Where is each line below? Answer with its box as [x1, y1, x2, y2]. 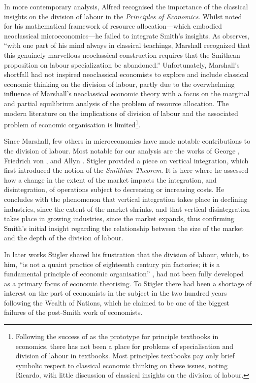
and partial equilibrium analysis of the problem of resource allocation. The [4, 98, 229, 108]
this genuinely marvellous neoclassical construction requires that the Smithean [4, 49, 240, 60]
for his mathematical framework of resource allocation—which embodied [4, 21, 222, 31]
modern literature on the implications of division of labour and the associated [4, 108, 238, 118]
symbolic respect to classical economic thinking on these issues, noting [15, 360, 228, 370]
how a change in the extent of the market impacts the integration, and [4, 174, 217, 185]
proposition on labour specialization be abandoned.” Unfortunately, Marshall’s [4, 59, 240, 70]
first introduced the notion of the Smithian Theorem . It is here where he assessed [4, 165, 249, 175]
